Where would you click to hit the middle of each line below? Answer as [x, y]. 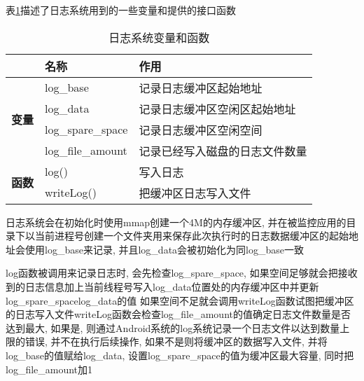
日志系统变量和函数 [159, 37]
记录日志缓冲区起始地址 [201, 88]
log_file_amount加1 [49, 369]
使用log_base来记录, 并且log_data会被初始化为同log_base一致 [164, 249]
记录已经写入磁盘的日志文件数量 [223, 151]
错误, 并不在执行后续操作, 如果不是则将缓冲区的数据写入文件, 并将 [176, 341]
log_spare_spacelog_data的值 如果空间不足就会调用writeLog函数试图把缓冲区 [180, 300]
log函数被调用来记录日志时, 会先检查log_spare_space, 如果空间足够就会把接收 [182, 273]
